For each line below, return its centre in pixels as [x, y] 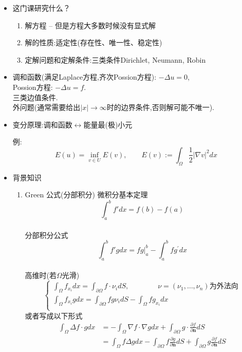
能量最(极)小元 [108, 124]
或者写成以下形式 [54, 315]
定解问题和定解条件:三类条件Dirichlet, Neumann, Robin [115, 59]
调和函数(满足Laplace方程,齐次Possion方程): [85, 77]
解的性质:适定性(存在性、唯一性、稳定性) [94, 42]
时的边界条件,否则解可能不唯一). [161, 107]
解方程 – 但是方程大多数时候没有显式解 [90, 25]
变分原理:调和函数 [42, 124]
